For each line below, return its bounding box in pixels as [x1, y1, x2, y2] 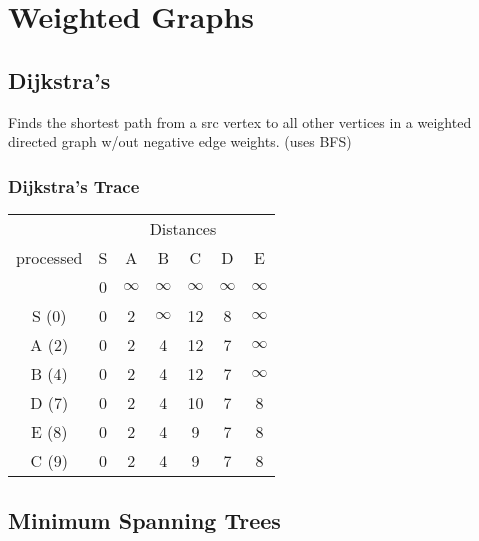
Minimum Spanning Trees [8, 505, 281, 536]
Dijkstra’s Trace [8, 173, 140, 198]
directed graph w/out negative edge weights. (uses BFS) [8, 131, 352, 152]
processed [16, 245, 83, 269]
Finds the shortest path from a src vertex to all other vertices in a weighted [8, 111, 472, 132]
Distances [149, 216, 217, 240]
